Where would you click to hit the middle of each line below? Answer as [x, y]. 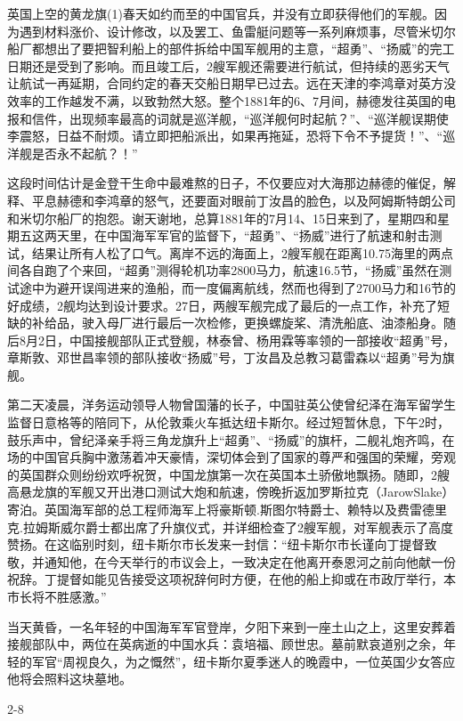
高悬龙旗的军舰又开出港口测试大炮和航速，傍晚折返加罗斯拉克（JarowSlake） [231, 492]
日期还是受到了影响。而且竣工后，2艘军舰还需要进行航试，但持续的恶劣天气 [228, 65]
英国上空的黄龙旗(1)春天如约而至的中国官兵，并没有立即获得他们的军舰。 [221, 13]
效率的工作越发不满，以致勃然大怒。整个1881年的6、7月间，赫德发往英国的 [225, 100]
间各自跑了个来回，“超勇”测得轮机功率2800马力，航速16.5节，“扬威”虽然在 [223, 270]
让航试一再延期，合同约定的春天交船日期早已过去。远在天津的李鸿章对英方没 [231, 83]
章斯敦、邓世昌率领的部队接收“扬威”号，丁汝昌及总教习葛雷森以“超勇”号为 [225, 357]
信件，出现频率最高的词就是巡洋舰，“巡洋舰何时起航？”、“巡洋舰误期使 [240, 118]
